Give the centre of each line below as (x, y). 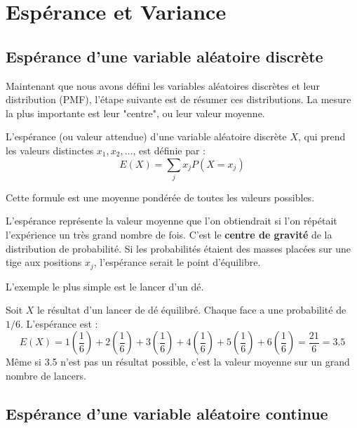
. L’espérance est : (59, 323)
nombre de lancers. (46, 376)
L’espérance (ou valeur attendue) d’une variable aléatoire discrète (146, 136)
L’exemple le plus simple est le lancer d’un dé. (105, 286)
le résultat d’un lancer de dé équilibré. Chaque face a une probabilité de (192, 310)
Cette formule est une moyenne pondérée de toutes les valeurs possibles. (160, 197)
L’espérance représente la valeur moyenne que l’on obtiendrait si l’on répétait (171, 221)
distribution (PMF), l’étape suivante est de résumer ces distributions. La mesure (178, 99)
